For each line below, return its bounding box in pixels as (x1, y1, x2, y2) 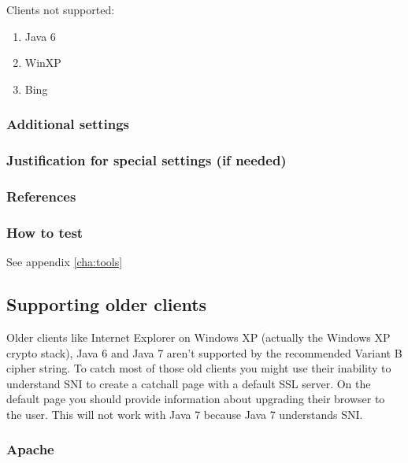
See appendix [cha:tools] (6, 254, 123, 270)
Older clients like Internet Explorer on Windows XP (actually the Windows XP (6, 328, 391, 345)
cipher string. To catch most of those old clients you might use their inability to (6, 360, 391, 376)
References (6, 186, 76, 206)
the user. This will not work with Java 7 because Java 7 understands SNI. (6, 406, 363, 422)
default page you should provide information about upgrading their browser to (6, 391, 385, 407)
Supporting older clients (6, 292, 207, 317)
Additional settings (6, 114, 130, 134)
